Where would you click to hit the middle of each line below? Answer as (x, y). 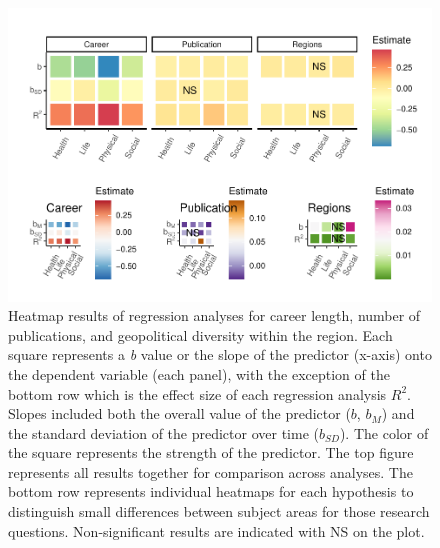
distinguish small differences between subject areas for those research (219, 511)
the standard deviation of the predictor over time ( (163, 432)
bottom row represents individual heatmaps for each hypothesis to (211, 491)
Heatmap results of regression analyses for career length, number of (214, 315)
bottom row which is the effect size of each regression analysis (197, 393)
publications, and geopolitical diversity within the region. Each (200, 334)
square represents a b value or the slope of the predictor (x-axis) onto (220, 354)
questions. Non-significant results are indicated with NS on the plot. (216, 530)
